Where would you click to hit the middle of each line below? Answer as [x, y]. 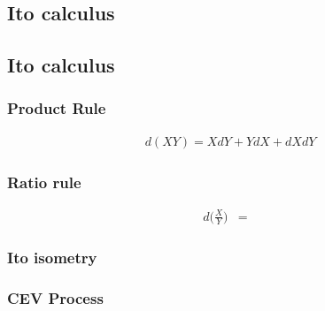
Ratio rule [44, 182]
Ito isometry [52, 258]
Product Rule [57, 108]
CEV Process [55, 298]
